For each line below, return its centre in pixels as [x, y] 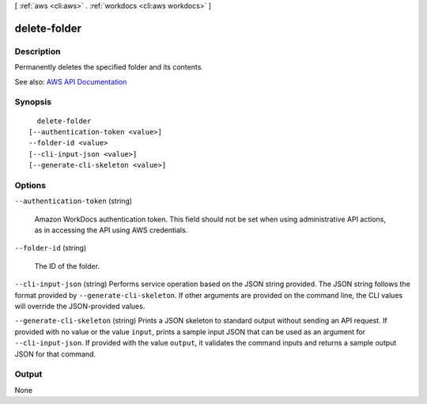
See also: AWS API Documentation [71, 81]
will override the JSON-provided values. [80, 306]
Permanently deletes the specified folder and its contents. [109, 67]
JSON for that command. [55, 354]
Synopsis [33, 102]
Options [30, 185]
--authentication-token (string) [74, 201]
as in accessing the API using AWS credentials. [111, 230]
